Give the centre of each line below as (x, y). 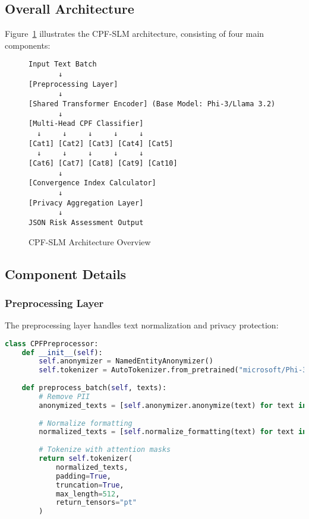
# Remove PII (64, 396)
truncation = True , (90, 485)
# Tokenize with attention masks (105, 450)
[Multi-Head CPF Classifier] (86, 124)
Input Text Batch (63, 64)
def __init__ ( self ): (62, 352)
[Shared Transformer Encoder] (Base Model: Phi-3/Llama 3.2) (152, 104)
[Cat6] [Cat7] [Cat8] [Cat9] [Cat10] (103, 163)
